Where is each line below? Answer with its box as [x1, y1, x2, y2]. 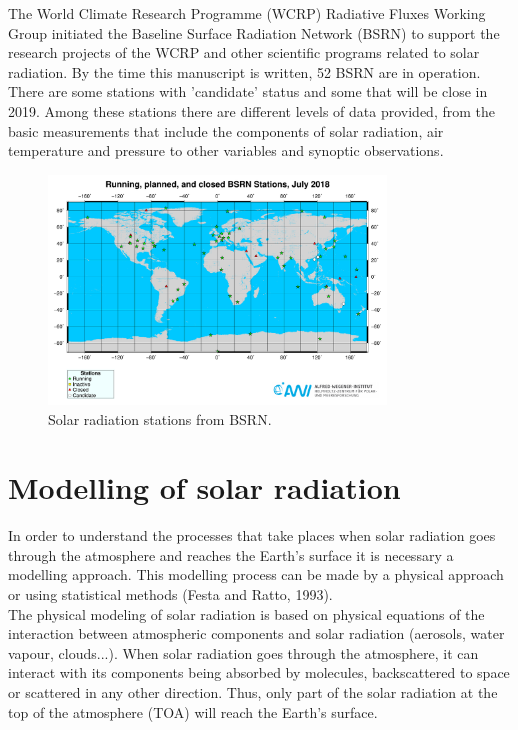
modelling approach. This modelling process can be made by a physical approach [8, 564, 504, 585]
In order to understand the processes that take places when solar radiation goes [8, 525, 496, 546]
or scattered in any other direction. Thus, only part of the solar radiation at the [8, 682, 498, 703]
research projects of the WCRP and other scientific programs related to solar [8, 42, 480, 63]
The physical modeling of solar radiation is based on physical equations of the [8, 603, 485, 624]
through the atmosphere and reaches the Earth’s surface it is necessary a [8, 544, 454, 565]
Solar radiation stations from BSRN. [48, 408, 272, 429]
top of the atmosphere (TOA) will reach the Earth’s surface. [8, 701, 378, 722]
